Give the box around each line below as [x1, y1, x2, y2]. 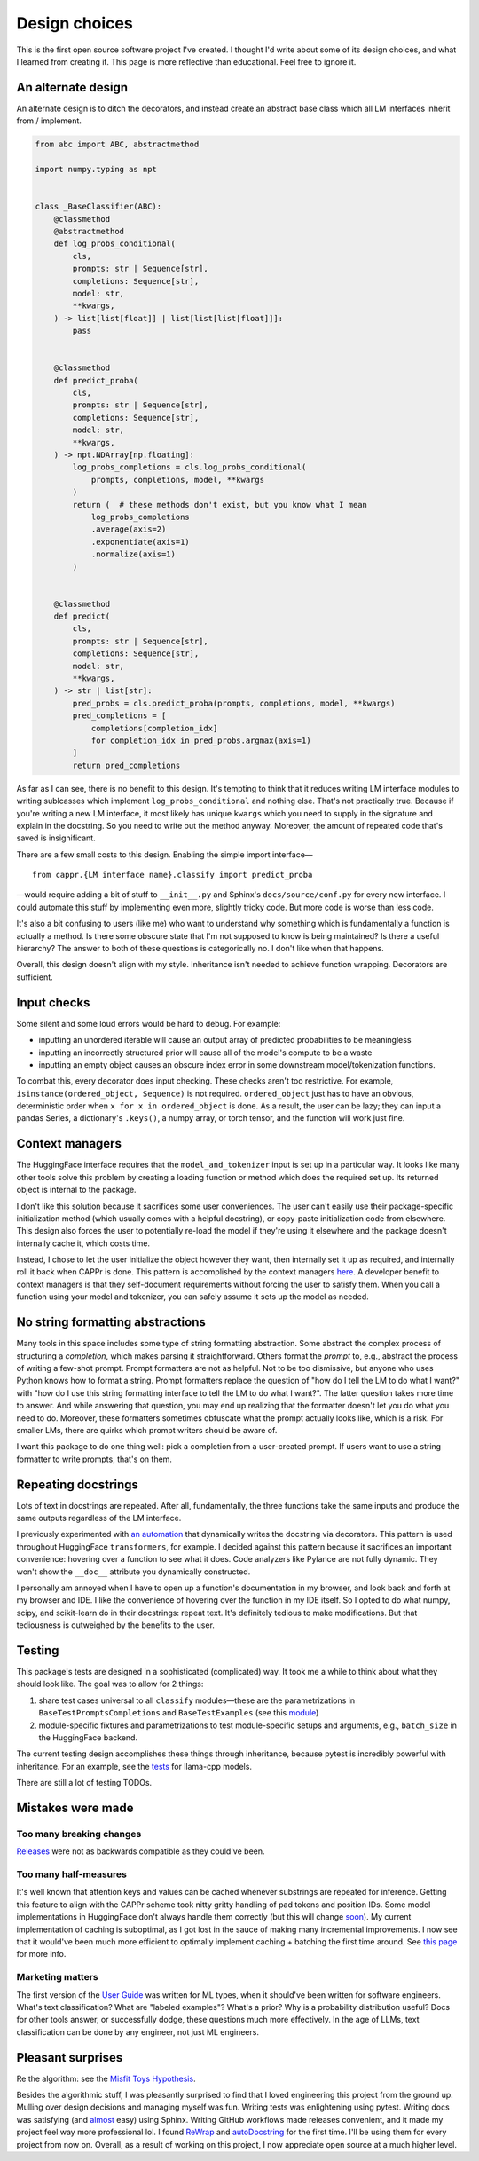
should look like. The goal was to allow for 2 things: [16, 1678, 204, 1690]
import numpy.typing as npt [35, 164, 157, 174]
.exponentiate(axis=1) [90, 537, 190, 547]
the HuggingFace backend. [38, 1731, 137, 1743]
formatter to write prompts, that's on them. [16, 1454, 173, 1464]
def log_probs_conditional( [53, 239, 177, 248]
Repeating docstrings [16, 1477, 139, 1492]
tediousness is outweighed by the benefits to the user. [16, 1620, 215, 1630]
